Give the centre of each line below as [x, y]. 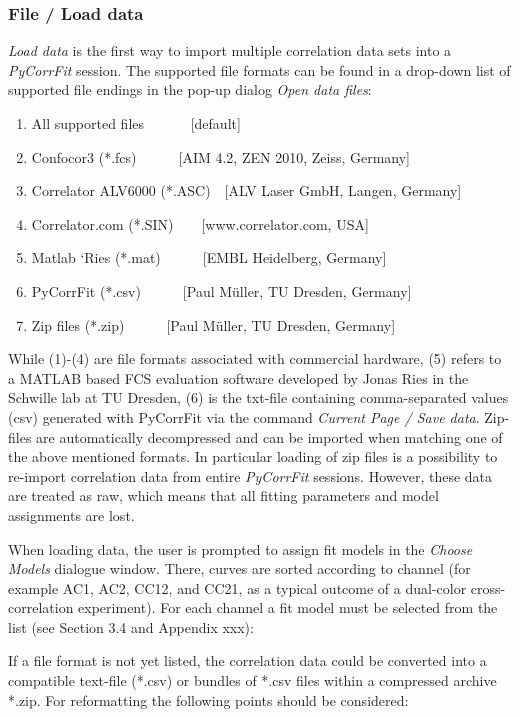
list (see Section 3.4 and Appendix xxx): [131, 626]
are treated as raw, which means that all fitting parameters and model [223, 495]
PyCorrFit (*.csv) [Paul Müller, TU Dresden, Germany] [221, 290]
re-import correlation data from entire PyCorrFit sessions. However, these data [250, 475]
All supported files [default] [136, 123]
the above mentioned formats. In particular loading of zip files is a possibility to [253, 456]
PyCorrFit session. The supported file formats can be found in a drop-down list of [259, 69]
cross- [488, 587]
